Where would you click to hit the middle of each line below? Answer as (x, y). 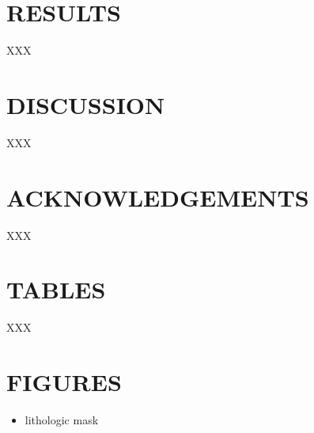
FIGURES (64, 382)
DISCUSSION (86, 104)
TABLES (56, 289)
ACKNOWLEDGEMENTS (158, 197)
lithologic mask (62, 420)
